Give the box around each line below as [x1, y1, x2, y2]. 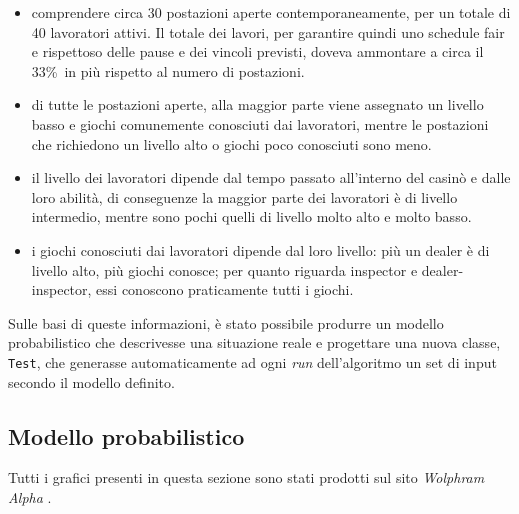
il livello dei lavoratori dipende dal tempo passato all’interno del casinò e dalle [31, 167, 511, 188]
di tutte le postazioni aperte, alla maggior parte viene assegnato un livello [31, 94, 484, 115]
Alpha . [8, 486, 52, 507]
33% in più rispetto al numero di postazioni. [31, 60, 305, 81]
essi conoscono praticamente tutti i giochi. [96, 279, 354, 300]
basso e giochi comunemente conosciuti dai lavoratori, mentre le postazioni [31, 113, 489, 134]
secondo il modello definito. [8, 371, 175, 392]
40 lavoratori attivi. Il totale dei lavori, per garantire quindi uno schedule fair [31, 21, 505, 42]
